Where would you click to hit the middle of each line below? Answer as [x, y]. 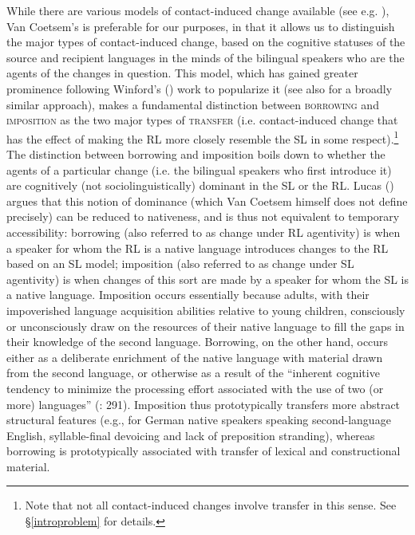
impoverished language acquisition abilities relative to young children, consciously [206, 310]
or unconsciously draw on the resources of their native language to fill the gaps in [206, 326]
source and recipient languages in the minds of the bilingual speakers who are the [206, 57]
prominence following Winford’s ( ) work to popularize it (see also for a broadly [200, 88]
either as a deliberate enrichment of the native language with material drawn [195, 357]
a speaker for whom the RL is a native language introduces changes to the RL [198, 248]
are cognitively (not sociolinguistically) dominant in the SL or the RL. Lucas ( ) [200, 185]
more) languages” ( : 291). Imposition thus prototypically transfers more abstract [204, 404]
